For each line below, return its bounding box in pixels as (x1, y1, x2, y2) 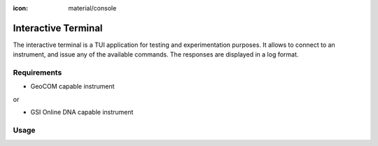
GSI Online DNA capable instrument (30, 108, 134, 117)
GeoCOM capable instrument (30, 82, 115, 91)
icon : (13, 4, 29, 12)
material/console (68, 4, 117, 12)
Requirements (13, 68, 62, 78)
